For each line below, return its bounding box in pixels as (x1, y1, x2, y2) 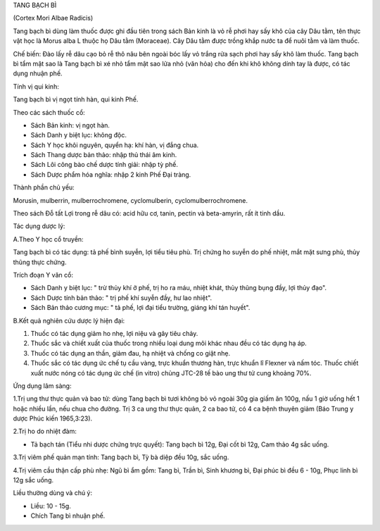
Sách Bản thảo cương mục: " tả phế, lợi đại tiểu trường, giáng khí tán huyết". (30, 304, 251, 312)
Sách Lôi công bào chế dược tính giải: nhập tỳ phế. (30, 161, 179, 169)
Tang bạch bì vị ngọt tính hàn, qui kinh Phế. (13, 95, 139, 104)
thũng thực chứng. (13, 258, 67, 266)
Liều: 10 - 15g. (30, 501, 72, 510)
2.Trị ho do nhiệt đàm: (13, 427, 77, 436)
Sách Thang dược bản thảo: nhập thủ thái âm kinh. (30, 151, 177, 159)
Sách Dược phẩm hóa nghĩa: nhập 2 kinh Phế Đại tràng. (30, 170, 191, 179)
